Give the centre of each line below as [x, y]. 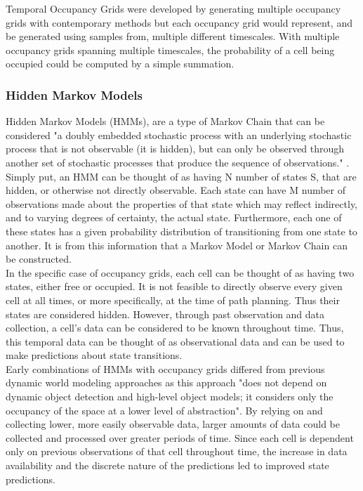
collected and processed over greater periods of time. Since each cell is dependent [180, 437]
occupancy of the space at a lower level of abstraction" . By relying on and [164, 410]
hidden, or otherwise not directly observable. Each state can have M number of [176, 190]
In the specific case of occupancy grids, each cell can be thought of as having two [180, 272]
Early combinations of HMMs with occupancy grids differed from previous [165, 368]
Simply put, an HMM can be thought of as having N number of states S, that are [181, 176]
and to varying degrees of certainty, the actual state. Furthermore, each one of [174, 217]
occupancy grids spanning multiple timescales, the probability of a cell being [170, 50]
